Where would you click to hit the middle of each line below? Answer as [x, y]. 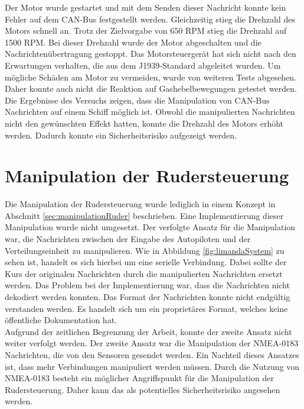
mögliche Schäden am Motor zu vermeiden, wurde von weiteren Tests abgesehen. [151, 77]
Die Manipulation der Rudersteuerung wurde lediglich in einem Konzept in [140, 204]
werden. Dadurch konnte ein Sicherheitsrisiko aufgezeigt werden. [121, 135]
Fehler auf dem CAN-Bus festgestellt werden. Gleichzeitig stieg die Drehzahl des [150, 19]
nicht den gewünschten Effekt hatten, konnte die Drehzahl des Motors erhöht [144, 123]
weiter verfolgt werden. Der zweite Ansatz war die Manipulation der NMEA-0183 [152, 343]
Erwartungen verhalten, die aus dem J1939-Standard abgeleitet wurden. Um [143, 65]
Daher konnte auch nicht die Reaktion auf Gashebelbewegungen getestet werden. [151, 88]
